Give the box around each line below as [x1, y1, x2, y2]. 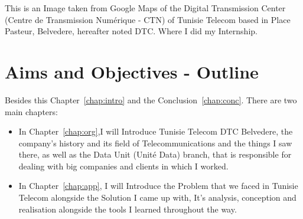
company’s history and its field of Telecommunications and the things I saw [18, 136, 292, 149]
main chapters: [5, 105, 58, 117]
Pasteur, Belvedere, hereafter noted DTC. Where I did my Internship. [5, 25, 258, 37]
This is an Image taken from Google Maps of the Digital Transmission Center [5, 2, 286, 14]
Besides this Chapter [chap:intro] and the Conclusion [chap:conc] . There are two [5, 93, 297, 106]
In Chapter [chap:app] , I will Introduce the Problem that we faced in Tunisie [18, 179, 298, 192]
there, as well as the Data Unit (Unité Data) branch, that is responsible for [18, 148, 292, 161]
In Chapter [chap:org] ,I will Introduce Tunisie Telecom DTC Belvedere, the [18, 125, 293, 138]
